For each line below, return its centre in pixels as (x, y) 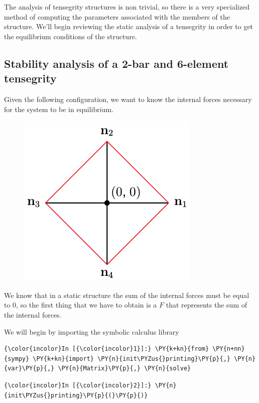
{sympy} (17, 359)
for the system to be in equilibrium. (59, 109)
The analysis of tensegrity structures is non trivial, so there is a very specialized (127, 7)
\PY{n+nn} (229, 349)
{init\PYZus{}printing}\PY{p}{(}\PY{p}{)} (76, 395)
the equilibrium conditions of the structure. (71, 36)
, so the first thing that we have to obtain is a (87, 305)
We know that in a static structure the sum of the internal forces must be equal (127, 295)
